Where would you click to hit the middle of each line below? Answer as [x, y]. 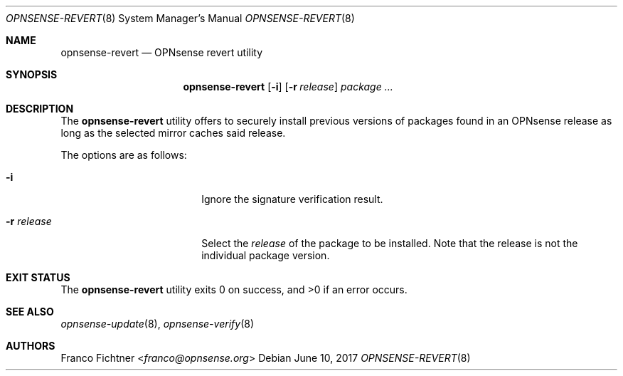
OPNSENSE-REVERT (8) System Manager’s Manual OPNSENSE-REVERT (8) [180, 18]
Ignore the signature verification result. [292, 199]
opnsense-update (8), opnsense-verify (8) [157, 324]
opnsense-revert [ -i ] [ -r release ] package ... [288, 87]
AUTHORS [31, 346]
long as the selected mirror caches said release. [173, 133]
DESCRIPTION [40, 109]
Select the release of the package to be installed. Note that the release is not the [390, 243]
